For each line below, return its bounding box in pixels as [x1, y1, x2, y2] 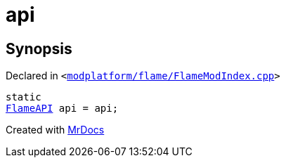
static [6, 91, 41, 103]
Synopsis [6, 39, 72, 58]
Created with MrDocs [6, 124, 105, 136]
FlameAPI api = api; [6, 103, 119, 115]
